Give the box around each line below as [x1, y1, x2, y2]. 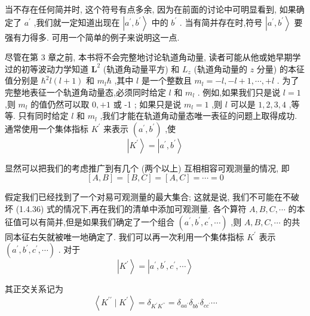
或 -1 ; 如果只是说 [113, 97, 182, 110]
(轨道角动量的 [194, 62, 247, 75]
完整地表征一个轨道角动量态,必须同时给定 [5, 85, 166, 98]
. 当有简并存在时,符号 [179, 16, 263, 28]
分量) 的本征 [256, 62, 305, 75]
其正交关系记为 [5, 283, 63, 295]
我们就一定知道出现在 [36, 16, 120, 28]
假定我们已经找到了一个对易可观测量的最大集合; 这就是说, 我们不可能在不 [5, 191, 291, 203]
